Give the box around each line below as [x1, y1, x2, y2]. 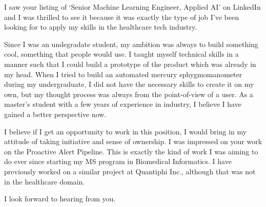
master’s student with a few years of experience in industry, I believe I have [4, 99, 241, 109]
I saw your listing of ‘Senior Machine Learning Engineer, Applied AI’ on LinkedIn [4, 2, 261, 12]
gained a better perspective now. [4, 108, 107, 119]
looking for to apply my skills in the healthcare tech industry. [4, 21, 197, 32]
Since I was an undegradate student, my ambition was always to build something [4, 38, 258, 49]
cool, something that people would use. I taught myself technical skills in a [4, 49, 239, 59]
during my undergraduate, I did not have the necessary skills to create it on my [4, 79, 254, 89]
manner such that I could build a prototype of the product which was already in [4, 58, 256, 69]
